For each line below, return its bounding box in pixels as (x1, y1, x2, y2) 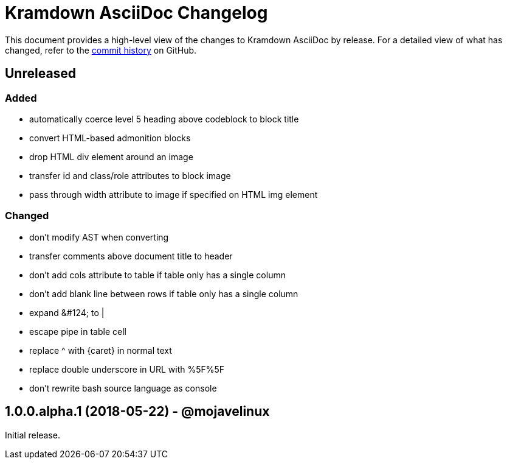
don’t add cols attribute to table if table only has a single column (29, 269, 286, 280)
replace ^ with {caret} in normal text (29, 345, 172, 356)
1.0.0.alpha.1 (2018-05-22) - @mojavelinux (5, 404, 270, 420)
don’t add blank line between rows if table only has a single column (29, 288, 298, 299)
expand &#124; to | (29, 307, 105, 318)
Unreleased (5, 66, 77, 82)
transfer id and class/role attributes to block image (29, 170, 231, 181)
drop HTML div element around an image (29, 151, 193, 162)
